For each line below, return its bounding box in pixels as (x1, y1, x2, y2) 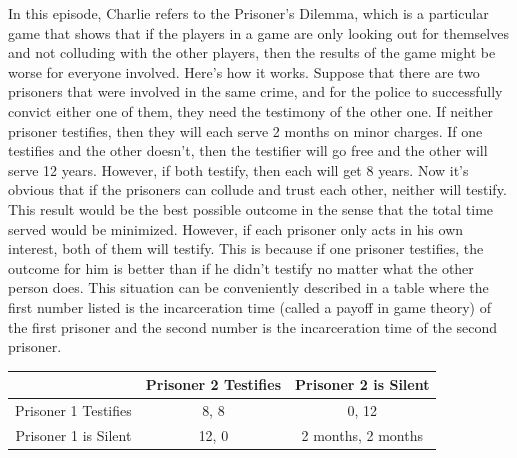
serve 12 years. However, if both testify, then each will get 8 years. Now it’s (8, 159, 469, 180)
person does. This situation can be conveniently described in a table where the (8, 277, 489, 298)
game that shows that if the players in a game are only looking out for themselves (8, 22, 509, 43)
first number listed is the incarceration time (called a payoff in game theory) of (8, 296, 492, 317)
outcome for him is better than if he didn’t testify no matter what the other (8, 257, 474, 278)
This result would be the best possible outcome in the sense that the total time (8, 198, 494, 219)
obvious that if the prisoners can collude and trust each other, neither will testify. (8, 179, 507, 200)
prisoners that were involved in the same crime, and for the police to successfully (8, 81, 503, 102)
